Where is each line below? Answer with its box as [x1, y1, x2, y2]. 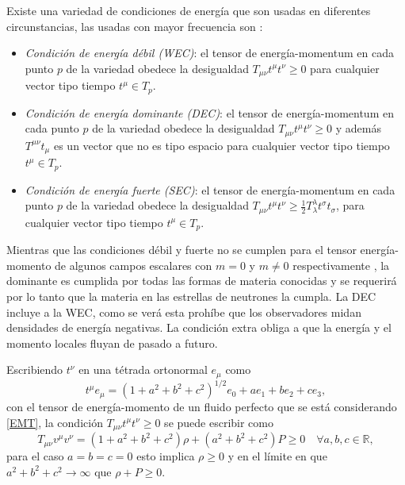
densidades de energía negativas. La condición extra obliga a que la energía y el [6, 319, 392, 336]
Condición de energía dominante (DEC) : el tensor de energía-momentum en [25, 104, 394, 121]
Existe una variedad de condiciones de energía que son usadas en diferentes [6, 2, 371, 18]
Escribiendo [6, 361, 63, 378]
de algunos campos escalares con [55, 256, 212, 273]
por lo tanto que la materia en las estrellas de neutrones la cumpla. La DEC [6, 287, 376, 304]
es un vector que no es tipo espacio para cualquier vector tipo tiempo [53, 137, 390, 153]
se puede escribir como [164, 414, 273, 430]
